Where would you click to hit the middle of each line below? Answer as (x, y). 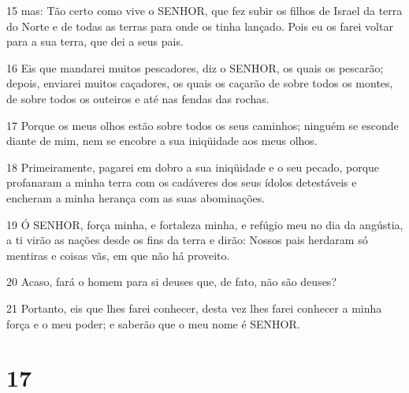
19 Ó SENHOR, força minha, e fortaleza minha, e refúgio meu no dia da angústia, (205, 224)
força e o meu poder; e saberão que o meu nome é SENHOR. (153, 323)
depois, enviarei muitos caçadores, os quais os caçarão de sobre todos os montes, (200, 83)
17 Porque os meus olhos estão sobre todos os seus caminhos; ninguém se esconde (203, 125)
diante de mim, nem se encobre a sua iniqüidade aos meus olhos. (162, 141)
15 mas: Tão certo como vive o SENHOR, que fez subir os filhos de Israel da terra (204, 10)
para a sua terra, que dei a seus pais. (95, 41)
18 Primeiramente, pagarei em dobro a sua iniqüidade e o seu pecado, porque (193, 167)
